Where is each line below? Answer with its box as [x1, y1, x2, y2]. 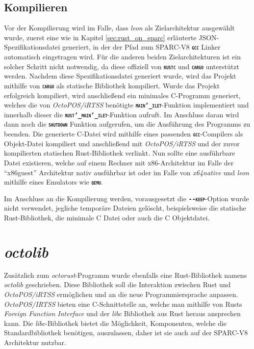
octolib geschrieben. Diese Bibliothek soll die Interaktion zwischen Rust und [4, 279, 231, 290]
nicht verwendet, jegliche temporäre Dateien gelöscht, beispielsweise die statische [4, 203, 246, 213]
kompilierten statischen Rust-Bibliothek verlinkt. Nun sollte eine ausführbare [4, 148, 235, 158]
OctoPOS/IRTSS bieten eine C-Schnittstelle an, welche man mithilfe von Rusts [4, 298, 242, 309]
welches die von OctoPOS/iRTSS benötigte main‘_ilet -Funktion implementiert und [4, 100, 249, 110]
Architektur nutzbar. [4, 337, 66, 347]
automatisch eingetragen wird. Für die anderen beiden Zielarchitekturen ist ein [4, 52, 241, 62]
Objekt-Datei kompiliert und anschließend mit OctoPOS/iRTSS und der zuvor [4, 138, 240, 148]
